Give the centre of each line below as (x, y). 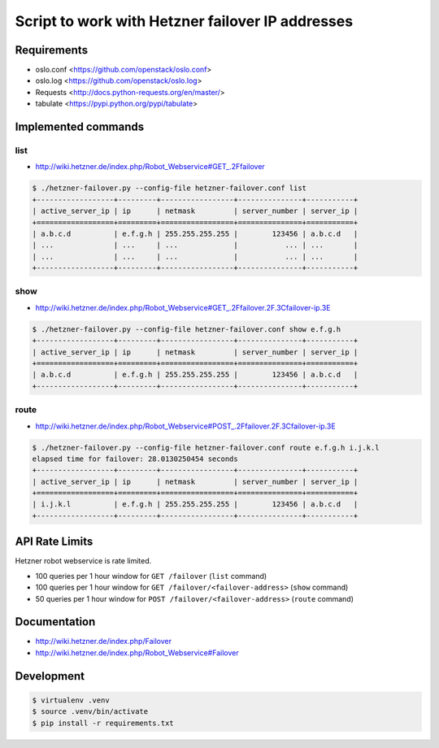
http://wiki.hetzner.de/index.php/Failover (104, 641)
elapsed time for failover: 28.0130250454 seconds (135, 459)
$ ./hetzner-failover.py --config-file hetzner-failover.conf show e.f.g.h (187, 329)
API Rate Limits (54, 542)
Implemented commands (80, 127)
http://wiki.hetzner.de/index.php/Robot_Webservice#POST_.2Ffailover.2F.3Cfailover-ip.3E (186, 426)
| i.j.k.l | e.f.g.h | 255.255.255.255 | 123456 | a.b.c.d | (195, 504)
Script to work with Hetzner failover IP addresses (184, 21)
